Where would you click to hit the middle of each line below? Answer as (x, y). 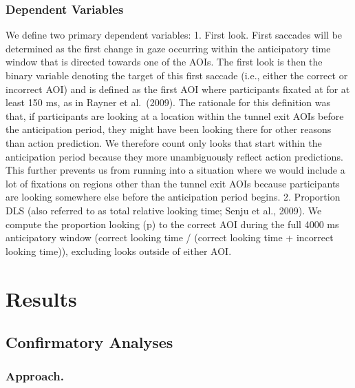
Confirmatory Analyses (89, 342)
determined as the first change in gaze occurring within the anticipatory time (168, 48)
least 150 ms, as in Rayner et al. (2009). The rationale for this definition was (168, 102)
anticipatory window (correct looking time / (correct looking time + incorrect (170, 237)
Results (41, 298)
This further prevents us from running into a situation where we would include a (175, 170)
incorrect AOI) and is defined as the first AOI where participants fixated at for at (178, 89)
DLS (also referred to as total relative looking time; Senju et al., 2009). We (164, 210)
